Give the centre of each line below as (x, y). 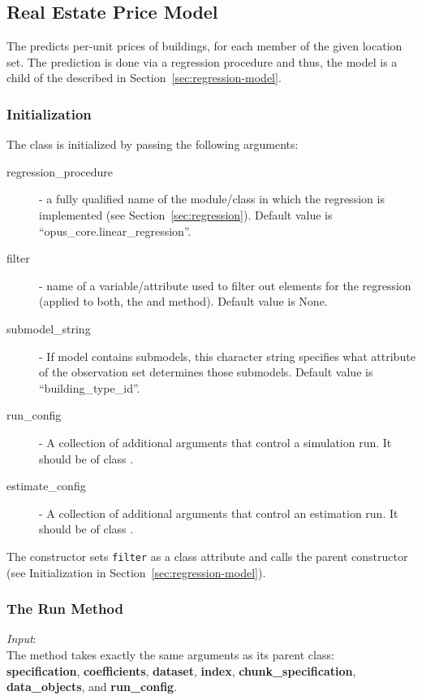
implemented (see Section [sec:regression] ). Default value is (186, 214)
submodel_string (49, 328)
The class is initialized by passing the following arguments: (153, 144)
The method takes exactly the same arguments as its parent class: (170, 654)
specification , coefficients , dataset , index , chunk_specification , (181, 670)
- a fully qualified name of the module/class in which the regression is (212, 199)
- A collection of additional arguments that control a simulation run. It (215, 442)
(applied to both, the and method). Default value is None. (183, 301)
